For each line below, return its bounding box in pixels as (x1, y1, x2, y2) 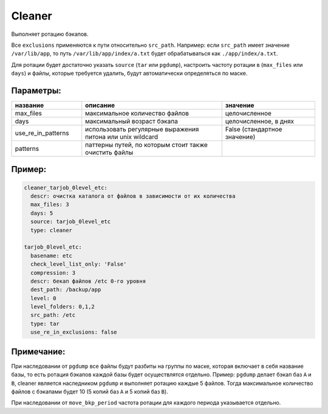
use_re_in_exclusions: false (30, 329, 118, 336)
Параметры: (11, 85, 62, 95)
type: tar (30, 320, 60, 327)
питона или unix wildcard (85, 133, 158, 141)
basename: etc (30, 252, 73, 259)
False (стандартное (225, 125, 282, 134)
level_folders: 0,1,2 (30, 303, 95, 310)
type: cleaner (30, 227, 73, 233)
